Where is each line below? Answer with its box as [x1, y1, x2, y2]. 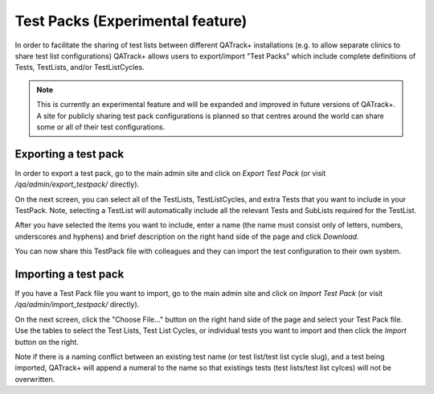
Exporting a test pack [14, 147, 125, 161]
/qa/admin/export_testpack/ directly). [14, 179, 140, 189]
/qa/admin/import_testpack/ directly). [14, 300, 140, 310]
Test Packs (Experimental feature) [14, 12, 248, 30]
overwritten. [14, 374, 55, 384]
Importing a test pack [14, 267, 125, 281]
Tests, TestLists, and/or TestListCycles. [14, 63, 145, 72]
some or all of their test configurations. [36, 121, 166, 132]
